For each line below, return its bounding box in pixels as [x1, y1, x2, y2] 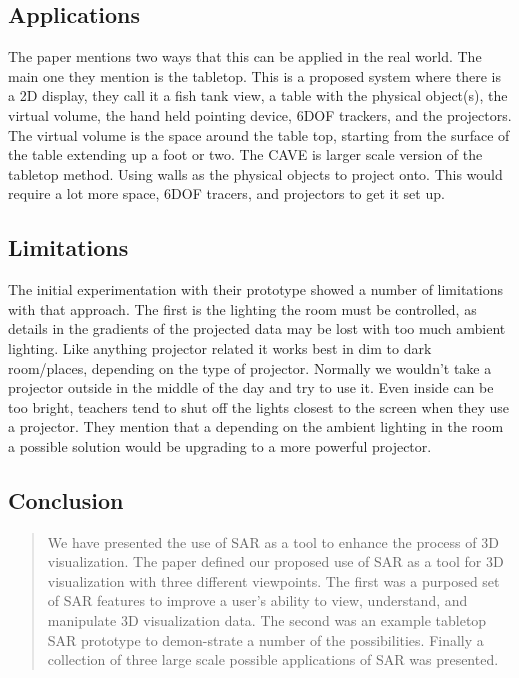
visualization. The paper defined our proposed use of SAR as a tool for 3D [47, 551, 504, 572]
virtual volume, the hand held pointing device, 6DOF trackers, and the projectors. [8, 104, 512, 125]
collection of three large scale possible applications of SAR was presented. [47, 649, 499, 670]
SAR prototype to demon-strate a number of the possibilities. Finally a [47, 629, 484, 650]
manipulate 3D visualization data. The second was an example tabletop [47, 610, 487, 631]
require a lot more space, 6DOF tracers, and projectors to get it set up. [8, 183, 445, 204]
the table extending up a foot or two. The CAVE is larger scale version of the [8, 144, 483, 165]
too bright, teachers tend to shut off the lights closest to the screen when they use [8, 396, 510, 417]
